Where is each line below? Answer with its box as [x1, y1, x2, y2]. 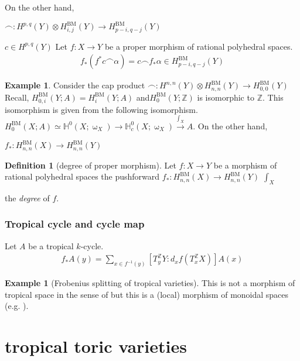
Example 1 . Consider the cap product [5, 79, 145, 91]
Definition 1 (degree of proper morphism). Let [5, 159, 176, 171]
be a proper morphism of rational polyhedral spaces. [104, 40, 293, 52]
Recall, [5, 91, 29, 103]
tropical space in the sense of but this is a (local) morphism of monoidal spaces [5, 288, 289, 300]
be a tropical [28, 239, 74, 252]
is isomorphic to [197, 91, 254, 103]
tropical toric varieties [5, 334, 187, 358]
